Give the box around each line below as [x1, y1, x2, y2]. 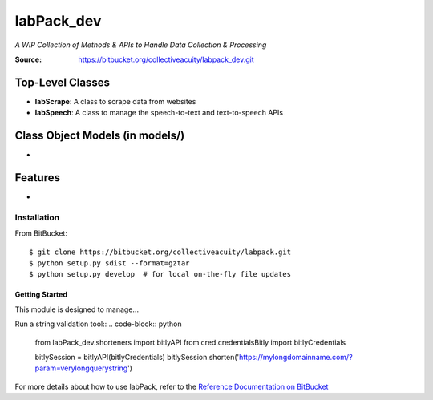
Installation [14, 212, 60, 223]
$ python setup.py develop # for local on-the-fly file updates [29, 269, 292, 279]
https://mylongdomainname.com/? [238, 352, 353, 362]
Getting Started [14, 289, 68, 300]
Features [14, 171, 60, 184]
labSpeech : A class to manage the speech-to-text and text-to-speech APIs [34, 108, 284, 118]
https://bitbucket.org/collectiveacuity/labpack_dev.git [78, 55, 254, 64]
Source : [14, 55, 42, 64]
